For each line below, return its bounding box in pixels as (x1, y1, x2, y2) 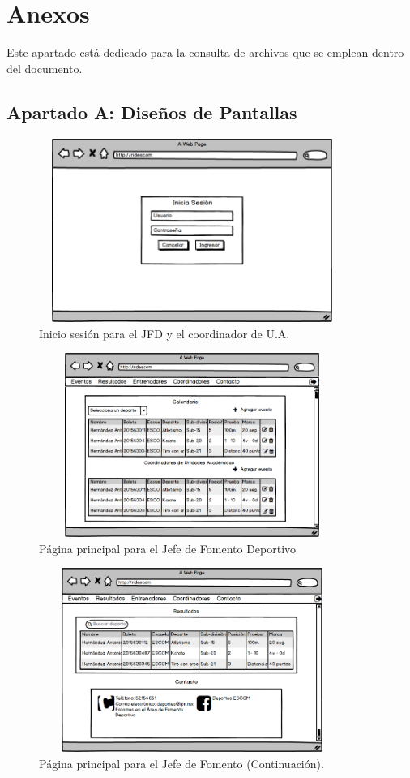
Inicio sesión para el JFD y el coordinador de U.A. (39, 325, 290, 342)
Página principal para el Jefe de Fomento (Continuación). (39, 754, 324, 772)
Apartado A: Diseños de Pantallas (6, 99, 297, 124)
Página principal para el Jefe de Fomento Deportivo (39, 539, 297, 557)
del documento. (6, 59, 83, 76)
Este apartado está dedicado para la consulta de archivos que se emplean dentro (6, 44, 404, 61)
